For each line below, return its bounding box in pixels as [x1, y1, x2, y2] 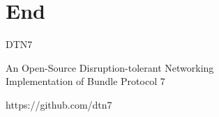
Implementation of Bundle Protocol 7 [6, 74, 165, 88]
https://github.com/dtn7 [6, 97, 112, 111]
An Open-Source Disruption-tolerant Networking [6, 60, 214, 75]
